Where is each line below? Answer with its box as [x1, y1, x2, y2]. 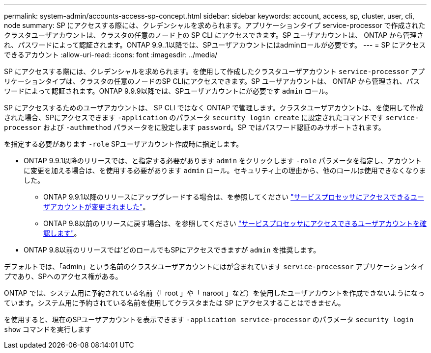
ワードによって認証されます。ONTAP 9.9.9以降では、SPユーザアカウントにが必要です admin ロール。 [4, 87, 332, 95]
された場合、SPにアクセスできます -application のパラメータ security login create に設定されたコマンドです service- [4, 113, 419, 122]
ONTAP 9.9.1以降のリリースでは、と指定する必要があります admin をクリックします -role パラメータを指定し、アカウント [24, 156, 422, 165]
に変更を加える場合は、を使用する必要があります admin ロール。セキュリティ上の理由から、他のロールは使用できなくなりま [24, 166, 426, 175]
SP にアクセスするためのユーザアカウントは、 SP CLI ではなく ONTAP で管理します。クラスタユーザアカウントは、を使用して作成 [4, 103, 424, 112]
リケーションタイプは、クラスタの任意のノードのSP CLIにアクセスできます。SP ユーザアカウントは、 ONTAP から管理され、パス [4, 77, 420, 85]
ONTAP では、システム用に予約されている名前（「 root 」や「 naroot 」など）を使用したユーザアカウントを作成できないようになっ [4, 289, 425, 297]
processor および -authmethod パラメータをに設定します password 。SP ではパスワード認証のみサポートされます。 [4, 123, 385, 131]
